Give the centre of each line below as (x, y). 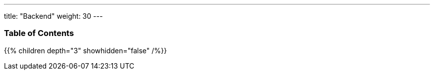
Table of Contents (39, 33)
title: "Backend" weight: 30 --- (54, 16)
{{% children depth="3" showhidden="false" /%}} (85, 50)
